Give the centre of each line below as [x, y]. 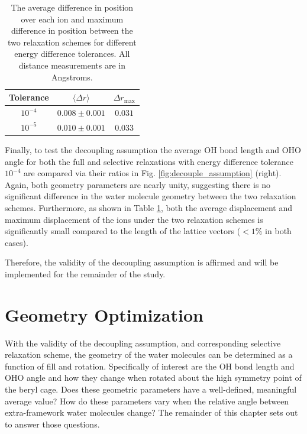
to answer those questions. [52, 424]
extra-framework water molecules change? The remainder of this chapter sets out [151, 412]
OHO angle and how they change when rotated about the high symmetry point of [153, 378]
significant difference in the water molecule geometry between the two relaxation [151, 196]
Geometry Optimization [104, 314]
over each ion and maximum [72, 19]
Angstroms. [72, 77]
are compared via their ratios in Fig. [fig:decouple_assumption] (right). [152, 173]
